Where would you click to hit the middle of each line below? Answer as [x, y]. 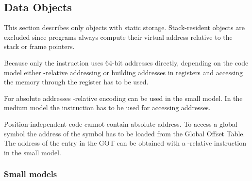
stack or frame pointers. [39, 46]
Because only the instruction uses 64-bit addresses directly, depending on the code [126, 62]
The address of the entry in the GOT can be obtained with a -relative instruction [125, 143]
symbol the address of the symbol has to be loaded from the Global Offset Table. [125, 133]
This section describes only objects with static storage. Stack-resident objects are [124, 27]
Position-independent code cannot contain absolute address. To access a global [121, 123]
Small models [31, 174]
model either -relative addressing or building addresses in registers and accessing [124, 72]
